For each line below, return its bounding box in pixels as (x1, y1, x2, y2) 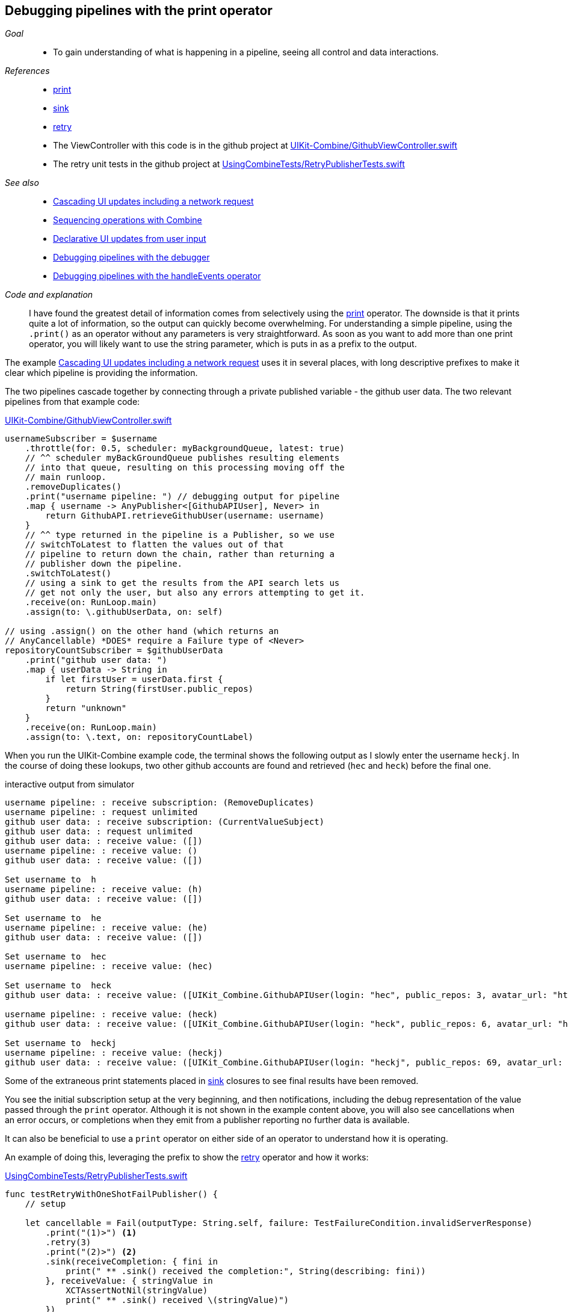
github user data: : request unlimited (5, 827, 193, 837)
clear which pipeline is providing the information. (5, 368, 198, 378)
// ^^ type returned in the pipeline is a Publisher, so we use (25, 530, 335, 540)
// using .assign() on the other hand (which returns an (5, 626, 279, 636)
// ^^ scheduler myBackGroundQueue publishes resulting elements (25, 453, 340, 463)
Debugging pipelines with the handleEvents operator (53, 271, 261, 282)
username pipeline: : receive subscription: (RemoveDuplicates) (5, 798, 315, 808)
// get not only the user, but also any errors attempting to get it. (25, 588, 365, 598)
